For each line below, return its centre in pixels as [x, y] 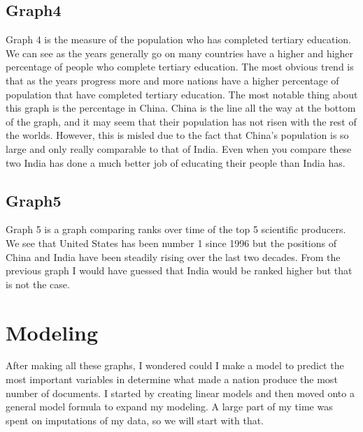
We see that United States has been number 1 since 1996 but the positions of [171, 243]
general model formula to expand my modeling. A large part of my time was [169, 407]
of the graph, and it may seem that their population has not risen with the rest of [181, 121]
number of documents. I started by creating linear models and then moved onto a [180, 393]
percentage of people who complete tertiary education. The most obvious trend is [180, 67]
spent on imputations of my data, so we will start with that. [135, 420]
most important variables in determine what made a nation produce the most [172, 379]
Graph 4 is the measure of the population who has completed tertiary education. [179, 39]
